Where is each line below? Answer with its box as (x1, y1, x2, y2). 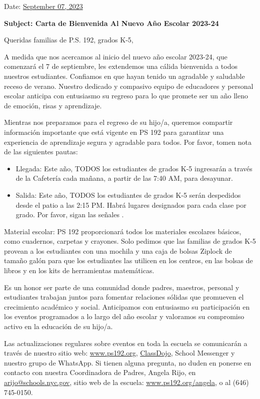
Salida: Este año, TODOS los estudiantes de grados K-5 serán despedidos (15, 189, 241, 200)
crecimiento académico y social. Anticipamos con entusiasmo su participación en (4, 301, 250, 312)
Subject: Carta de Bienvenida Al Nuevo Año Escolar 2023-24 (4, 17, 219, 28)
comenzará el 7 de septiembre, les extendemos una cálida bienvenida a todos (4, 61, 237, 71)
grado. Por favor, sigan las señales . (15, 209, 124, 220)
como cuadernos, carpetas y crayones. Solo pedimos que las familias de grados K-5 (4, 236, 256, 246)
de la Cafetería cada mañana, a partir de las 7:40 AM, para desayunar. (15, 173, 233, 183)
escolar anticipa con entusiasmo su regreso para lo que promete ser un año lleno (4, 90, 248, 101)
